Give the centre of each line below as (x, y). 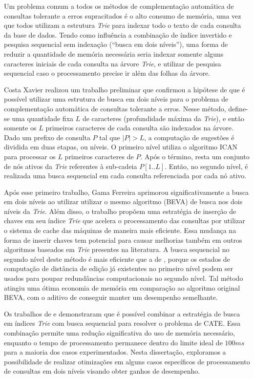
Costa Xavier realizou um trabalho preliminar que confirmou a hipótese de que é (125, 89)
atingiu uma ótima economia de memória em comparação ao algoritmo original (122, 287)
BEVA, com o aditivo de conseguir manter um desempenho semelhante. (111, 297)
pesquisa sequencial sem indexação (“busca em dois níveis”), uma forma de (116, 44)
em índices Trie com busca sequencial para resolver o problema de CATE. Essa (122, 323)
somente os (20, 128)
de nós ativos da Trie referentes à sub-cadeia (71, 166)
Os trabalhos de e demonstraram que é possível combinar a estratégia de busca (122, 313)
